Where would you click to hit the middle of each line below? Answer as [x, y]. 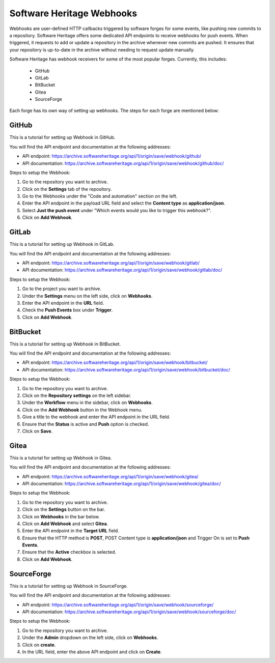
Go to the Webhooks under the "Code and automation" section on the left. [100, 196]
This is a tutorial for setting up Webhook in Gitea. [61, 457]
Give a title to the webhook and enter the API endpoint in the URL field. [96, 417]
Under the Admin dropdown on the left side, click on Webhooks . [90, 638]
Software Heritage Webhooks [73, 13]
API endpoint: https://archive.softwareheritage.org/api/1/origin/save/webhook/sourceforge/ [118, 604]
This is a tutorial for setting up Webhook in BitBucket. [65, 344]
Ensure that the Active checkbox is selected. [69, 552]
